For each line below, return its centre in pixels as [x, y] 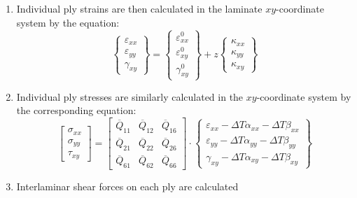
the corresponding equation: [76, 110]
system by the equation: [68, 22]
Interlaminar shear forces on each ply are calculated [127, 186]
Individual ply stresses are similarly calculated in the [130, 96]
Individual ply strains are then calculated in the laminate [139, 8]
